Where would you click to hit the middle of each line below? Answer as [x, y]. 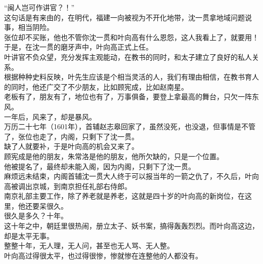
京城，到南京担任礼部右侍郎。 [82, 186]
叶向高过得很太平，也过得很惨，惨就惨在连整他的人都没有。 [103, 255]
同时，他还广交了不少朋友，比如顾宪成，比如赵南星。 [99, 86]
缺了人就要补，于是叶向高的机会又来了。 [71, 146]
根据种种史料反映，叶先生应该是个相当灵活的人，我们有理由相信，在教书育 [128, 77]
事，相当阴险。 [29, 27]
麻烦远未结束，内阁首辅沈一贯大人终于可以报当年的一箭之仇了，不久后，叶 [128, 176]
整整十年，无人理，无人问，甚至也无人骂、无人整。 [89, 246]
